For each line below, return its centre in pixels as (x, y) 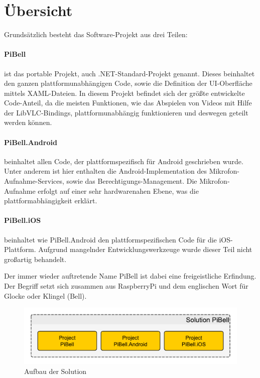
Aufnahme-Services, (34, 181)
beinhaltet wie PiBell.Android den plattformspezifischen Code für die (110, 239)
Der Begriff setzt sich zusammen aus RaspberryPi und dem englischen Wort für (126, 286)
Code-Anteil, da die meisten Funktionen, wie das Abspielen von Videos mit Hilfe (128, 103)
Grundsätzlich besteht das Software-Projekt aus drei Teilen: (96, 34)
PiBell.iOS (23, 220)
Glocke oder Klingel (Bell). (45, 295)
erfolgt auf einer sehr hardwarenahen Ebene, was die (118, 191)
